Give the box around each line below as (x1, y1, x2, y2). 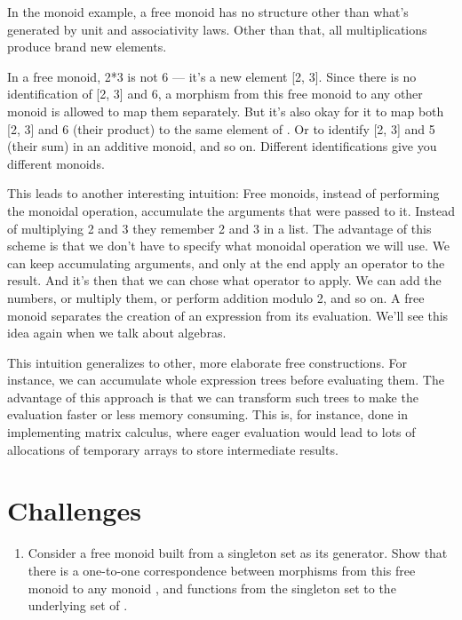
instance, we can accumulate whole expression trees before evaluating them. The (7, 370, 444, 389)
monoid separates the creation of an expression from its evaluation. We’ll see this (7, 306, 449, 324)
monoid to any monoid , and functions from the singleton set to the (28, 578, 396, 597)
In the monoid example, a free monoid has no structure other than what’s (7, 3, 409, 20)
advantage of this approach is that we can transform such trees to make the (7, 387, 418, 406)
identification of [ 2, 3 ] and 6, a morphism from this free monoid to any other (7, 84, 423, 103)
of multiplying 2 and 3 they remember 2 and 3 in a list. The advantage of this (7, 219, 432, 237)
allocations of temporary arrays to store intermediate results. (7, 440, 339, 458)
